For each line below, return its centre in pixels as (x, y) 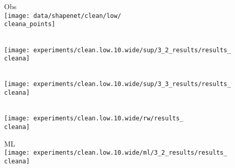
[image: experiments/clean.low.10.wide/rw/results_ (94, 119)
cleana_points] (30, 24)
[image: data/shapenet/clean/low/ (63, 16)
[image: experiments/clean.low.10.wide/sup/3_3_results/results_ (118, 84)
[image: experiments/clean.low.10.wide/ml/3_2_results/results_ (116, 153)
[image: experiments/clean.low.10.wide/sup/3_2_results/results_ (118, 50)
